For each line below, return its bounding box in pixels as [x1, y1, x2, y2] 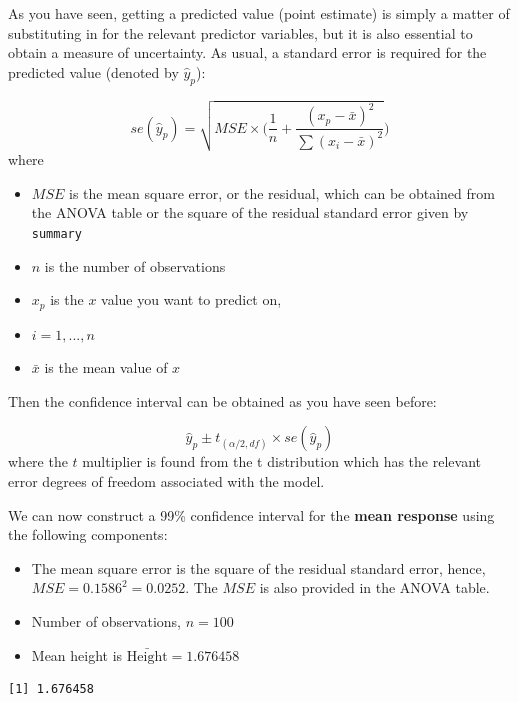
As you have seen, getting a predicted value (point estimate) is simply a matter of [8, 3, 510, 23]
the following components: [8, 524, 168, 545]
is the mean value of [44, 357, 168, 378]
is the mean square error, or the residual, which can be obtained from [68, 182, 495, 203]
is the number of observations [44, 255, 226, 276]
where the [8, 451, 68, 472]
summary [31, 226, 82, 241]
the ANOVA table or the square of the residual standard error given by [31, 202, 469, 223]
